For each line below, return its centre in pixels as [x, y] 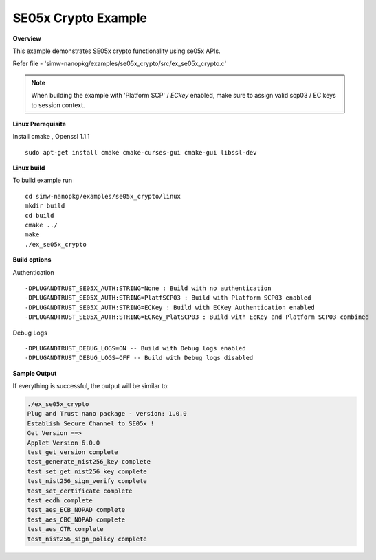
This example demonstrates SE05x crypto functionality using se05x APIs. [117, 51]
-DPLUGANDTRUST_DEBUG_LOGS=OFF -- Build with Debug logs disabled [139, 358]
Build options [32, 260]
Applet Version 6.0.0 [64, 443]
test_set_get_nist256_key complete [87, 471]
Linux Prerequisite [40, 124]
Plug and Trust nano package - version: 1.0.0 [107, 414]
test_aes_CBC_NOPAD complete [76, 519]
